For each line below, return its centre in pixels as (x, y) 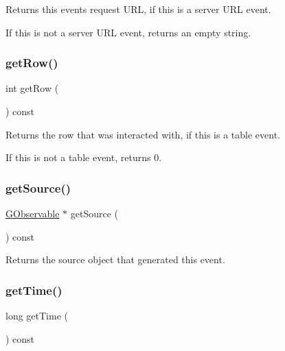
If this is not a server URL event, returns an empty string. (128, 32)
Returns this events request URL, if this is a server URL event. (138, 9)
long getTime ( (37, 315)
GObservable (33, 213)
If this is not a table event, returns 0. (84, 157)
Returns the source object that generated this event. (115, 259)
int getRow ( (32, 88)
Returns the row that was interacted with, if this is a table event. (143, 134)
